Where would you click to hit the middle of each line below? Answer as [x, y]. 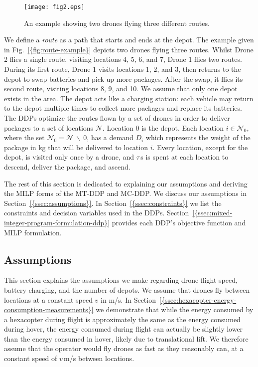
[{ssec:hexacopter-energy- [198, 299]
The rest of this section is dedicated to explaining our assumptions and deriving [126, 183]
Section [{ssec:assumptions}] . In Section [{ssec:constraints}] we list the [113, 203]
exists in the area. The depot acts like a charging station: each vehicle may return [129, 98]
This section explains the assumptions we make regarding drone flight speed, [121, 280]
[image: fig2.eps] [54, 7]
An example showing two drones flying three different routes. [117, 23]
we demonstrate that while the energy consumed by [175, 309]
